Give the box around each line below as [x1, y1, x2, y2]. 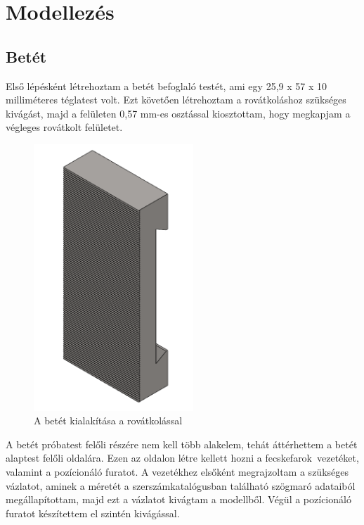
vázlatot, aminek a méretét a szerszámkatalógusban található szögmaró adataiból [6, 478, 356, 493]
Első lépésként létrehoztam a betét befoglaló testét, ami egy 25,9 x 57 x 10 [6, 78, 327, 93]
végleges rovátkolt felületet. [6, 120, 123, 134]
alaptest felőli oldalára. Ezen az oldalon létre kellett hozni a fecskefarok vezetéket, [6, 450, 359, 465]
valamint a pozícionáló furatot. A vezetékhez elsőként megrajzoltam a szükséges [6, 464, 349, 479]
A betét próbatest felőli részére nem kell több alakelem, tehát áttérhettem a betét [6, 436, 358, 451]
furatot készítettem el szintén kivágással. [6, 505, 180, 520]
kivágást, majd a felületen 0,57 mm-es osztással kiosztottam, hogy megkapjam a [6, 106, 351, 120]
